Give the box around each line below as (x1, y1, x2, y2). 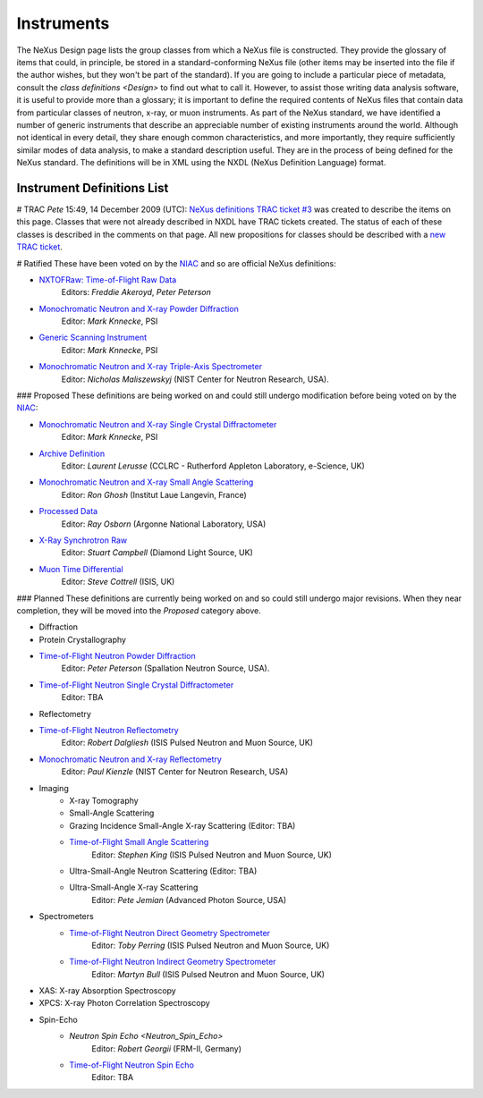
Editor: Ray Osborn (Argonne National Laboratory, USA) (61, 519, 267, 529)
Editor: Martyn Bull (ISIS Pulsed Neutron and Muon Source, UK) (91, 968, 326, 979)
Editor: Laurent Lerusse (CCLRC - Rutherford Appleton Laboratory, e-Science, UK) (61, 460, 366, 471)
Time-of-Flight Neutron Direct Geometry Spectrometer (69, 927, 271, 938)
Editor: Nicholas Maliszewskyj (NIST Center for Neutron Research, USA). (61, 374, 330, 384)
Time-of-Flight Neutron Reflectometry (38, 725, 179, 736)
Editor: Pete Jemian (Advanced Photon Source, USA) (91, 894, 287, 905)
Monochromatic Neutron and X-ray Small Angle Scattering (38, 477, 254, 487)
